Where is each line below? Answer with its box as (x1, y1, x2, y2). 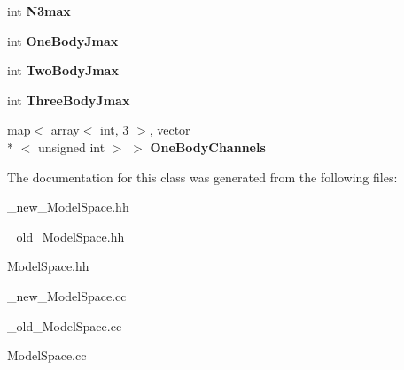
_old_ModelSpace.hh (7, 227, 125, 245)
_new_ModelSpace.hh (7, 197, 129, 216)
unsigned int (37, 137, 105, 156)
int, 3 (100, 120, 129, 139)
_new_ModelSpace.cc (7, 286, 127, 304)
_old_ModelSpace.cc (7, 316, 122, 335)
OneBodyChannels (150, 137, 266, 156)
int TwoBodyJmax (7, 61, 119, 80)
